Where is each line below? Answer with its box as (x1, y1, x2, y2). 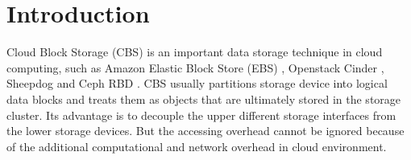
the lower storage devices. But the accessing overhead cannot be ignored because (6, 122, 405, 139)
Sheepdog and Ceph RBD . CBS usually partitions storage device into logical (6, 75, 388, 92)
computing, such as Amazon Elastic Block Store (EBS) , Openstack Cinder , (6, 59, 384, 76)
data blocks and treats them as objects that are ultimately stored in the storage (6, 90, 401, 107)
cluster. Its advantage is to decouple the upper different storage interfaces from (6, 106, 396, 123)
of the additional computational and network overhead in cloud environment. (6, 137, 387, 154)
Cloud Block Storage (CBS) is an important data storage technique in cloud (6, 43, 383, 60)
